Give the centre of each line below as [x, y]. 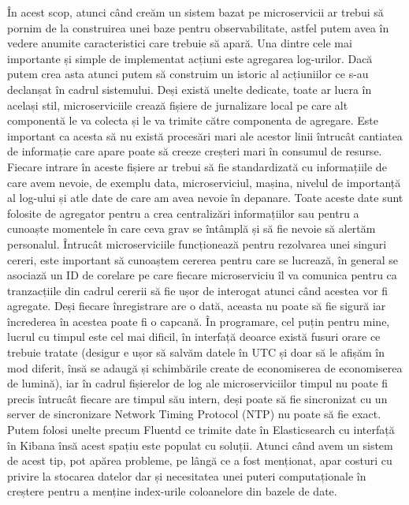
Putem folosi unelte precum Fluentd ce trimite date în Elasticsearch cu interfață [201, 430]
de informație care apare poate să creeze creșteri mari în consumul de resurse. [195, 151]
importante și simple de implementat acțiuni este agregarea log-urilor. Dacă [190, 58]
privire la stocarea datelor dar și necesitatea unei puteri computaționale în [187, 475]
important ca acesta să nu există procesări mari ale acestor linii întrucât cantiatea [205, 135]
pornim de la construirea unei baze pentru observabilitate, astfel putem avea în [198, 27]
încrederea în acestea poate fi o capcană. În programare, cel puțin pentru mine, [199, 321]
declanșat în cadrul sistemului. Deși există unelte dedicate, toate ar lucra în [190, 89]
